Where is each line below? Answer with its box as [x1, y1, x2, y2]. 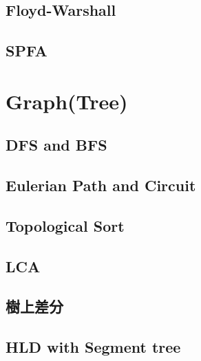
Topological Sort [6, 215, 125, 236]
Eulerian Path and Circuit [6, 175, 196, 196]
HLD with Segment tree [6, 336, 181, 358]
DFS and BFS [6, 134, 107, 155]
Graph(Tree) [6, 87, 128, 115]
